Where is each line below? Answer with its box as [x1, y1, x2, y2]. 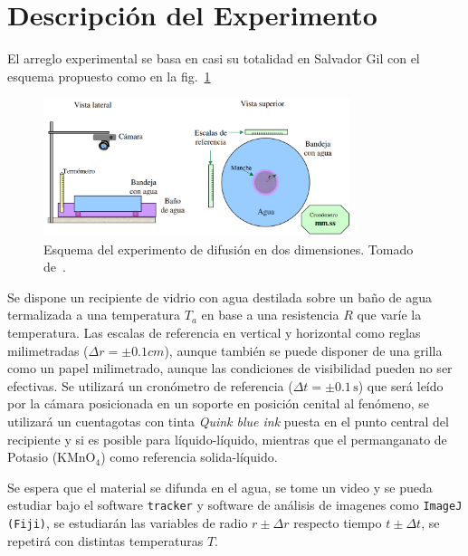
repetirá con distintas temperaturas [7, 531, 204, 550]
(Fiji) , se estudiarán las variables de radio [7, 513, 248, 532]
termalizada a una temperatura [7, 305, 181, 324]
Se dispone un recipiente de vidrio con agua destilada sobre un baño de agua [7, 287, 432, 306]
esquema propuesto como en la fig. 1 [7, 66, 211, 85]
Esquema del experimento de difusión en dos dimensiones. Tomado [43, 239, 414, 258]
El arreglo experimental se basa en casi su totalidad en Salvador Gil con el [7, 49, 420, 68]
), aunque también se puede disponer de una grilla [164, 340, 443, 359]
